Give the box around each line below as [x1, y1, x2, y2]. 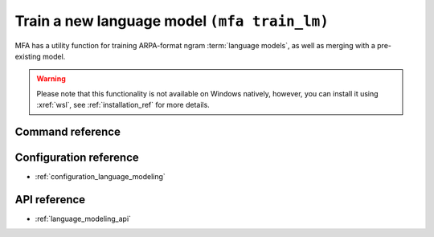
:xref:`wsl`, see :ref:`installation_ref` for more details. [36, 100, 211, 110]
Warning [36, 74, 66, 84]
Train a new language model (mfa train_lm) [14, 12, 330, 30]
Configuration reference [14, 150, 140, 164]
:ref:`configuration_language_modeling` [35, 172, 166, 182]
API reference [14, 193, 86, 206]
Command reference [14, 125, 121, 138]
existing [14, 51, 42, 61]
